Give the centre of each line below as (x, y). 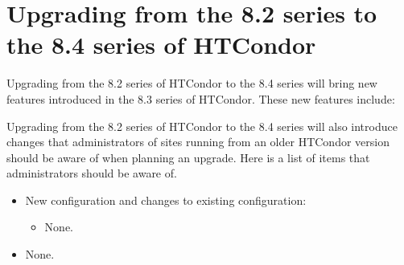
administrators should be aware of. (92, 173)
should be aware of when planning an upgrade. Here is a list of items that (188, 157)
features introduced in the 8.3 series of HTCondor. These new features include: (201, 98)
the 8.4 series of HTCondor (161, 45)
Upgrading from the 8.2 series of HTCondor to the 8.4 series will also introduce (202, 126)
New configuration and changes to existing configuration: (166, 200)
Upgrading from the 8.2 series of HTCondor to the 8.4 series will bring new (192, 83)
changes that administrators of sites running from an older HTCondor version (198, 142)
